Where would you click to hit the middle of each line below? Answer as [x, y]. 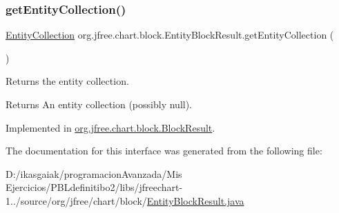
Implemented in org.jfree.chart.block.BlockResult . [110, 127]
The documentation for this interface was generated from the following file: [164, 151]
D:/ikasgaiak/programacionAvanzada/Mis [94, 173]
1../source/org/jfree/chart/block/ [76, 200]
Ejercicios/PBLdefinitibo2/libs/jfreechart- [94, 187]
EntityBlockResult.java [195, 200]
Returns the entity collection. [67, 81]
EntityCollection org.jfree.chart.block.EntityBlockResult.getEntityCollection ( [170, 35]
